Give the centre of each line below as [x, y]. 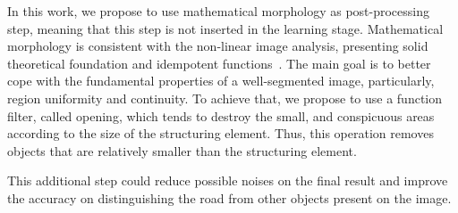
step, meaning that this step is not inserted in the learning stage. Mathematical [225, 28]
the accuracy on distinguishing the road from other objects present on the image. [229, 197]
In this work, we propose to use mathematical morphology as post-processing [218, 11]
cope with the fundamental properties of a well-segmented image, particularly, [221, 81]
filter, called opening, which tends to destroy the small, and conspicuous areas [221, 115]
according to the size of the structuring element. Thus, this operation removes [221, 133]
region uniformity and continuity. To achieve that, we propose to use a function [225, 98]
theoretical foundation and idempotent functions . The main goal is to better [219, 63]
